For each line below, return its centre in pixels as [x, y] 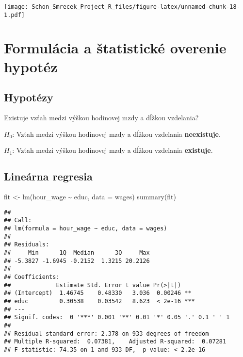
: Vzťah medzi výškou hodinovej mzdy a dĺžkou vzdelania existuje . [113, 150]
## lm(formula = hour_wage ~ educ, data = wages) [86, 228]
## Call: [18, 220]
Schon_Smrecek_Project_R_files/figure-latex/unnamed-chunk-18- [136, 7]
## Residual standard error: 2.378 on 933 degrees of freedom [106, 333]
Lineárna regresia [48, 176]
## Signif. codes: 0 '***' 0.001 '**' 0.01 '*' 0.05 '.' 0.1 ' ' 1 [117, 317]
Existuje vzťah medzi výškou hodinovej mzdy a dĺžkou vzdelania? [101, 118]
